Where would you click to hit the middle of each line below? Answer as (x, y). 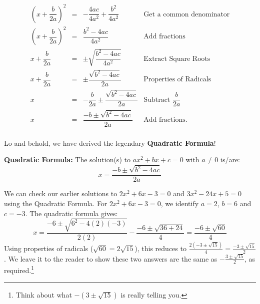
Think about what (44, 294)
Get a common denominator (187, 14)
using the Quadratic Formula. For (56, 203)
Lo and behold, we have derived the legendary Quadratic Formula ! (110, 143)
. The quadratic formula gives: (71, 213)
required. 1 (19, 270)
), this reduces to (160, 248)
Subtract (157, 100)
